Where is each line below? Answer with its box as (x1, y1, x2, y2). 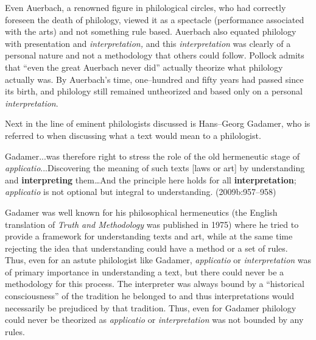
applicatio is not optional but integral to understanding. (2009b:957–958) (5, 185, 276, 198)
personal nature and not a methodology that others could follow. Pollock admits (5, 49, 304, 62)
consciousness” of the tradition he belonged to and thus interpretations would (5, 289, 295, 302)
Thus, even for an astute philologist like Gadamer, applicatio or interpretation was (5, 253, 312, 266)
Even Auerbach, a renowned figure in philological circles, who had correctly (5, 1, 286, 13)
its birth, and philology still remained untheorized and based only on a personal (5, 85, 303, 97)
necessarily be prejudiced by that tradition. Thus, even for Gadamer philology (5, 301, 297, 314)
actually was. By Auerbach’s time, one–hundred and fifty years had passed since (5, 73, 304, 85)
